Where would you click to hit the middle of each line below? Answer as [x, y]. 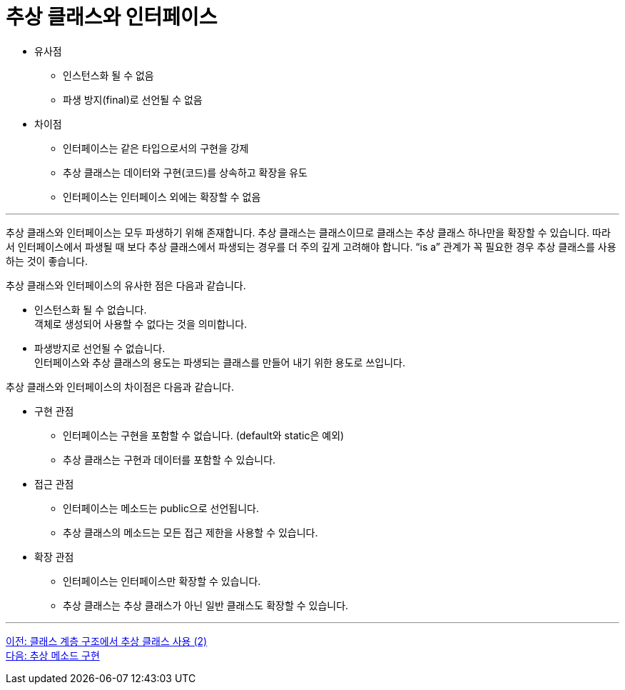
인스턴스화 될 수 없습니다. [91, 309]
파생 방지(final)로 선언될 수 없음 [133, 99]
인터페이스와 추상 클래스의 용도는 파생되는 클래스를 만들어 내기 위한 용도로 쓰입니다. [220, 362]
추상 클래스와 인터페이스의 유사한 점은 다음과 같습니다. [126, 285]
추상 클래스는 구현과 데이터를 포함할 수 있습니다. [169, 459]
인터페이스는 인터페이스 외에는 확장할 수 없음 [162, 196]
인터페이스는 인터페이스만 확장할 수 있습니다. [162, 581]
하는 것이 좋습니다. [47, 261]
